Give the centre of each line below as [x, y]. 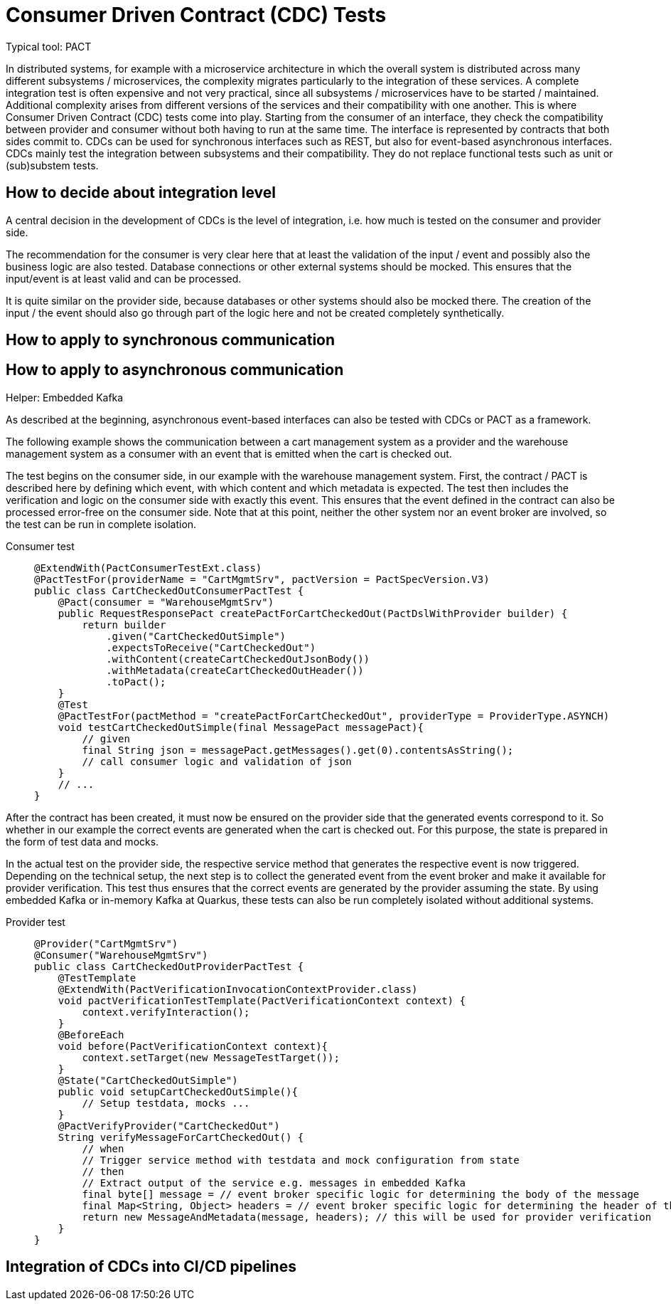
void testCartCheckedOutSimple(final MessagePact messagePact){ [241, 727]
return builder [124, 625]
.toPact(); [136, 681]
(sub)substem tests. [52, 165]
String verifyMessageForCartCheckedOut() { [181, 1137]
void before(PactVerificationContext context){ [193, 1046]
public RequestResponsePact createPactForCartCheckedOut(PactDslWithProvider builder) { [313, 613]
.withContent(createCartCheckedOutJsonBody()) [238, 659]
